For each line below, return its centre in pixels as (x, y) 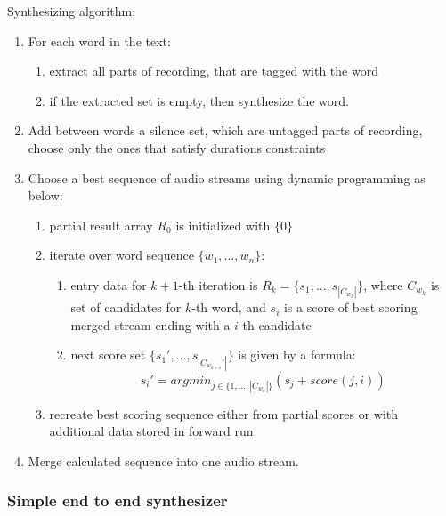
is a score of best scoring (350, 307)
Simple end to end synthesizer (118, 500)
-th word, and (229, 307)
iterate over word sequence (122, 255)
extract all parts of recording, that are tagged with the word (214, 71)
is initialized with (223, 225)
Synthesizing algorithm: (72, 11)
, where (383, 284)
